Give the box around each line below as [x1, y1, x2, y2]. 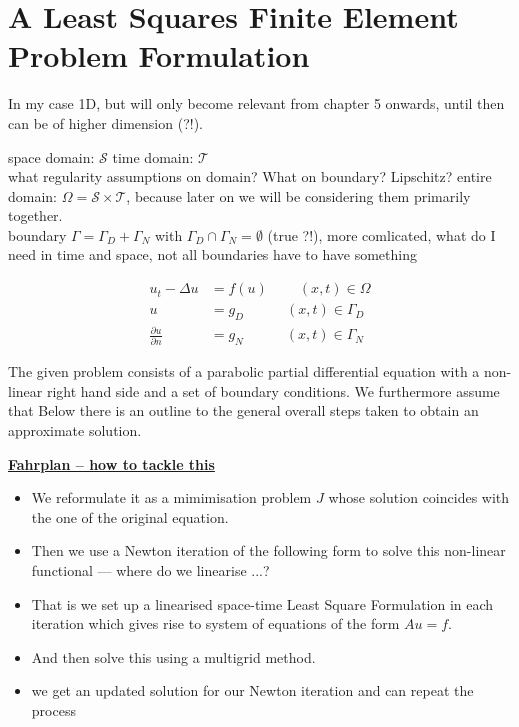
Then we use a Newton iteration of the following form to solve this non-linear [31, 540, 506, 561]
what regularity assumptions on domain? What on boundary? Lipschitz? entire [8, 166, 492, 187]
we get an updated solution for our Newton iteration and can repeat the [31, 680, 474, 701]
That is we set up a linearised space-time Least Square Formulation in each [31, 593, 494, 614]
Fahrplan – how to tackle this [8, 453, 215, 474]
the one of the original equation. [31, 506, 229, 527]
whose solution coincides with [328, 487, 510, 508]
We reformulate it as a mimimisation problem [31, 487, 312, 508]
